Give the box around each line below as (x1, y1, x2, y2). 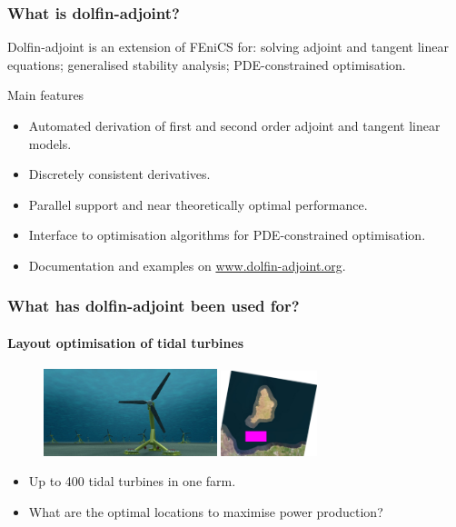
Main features (7, 85, 84, 104)
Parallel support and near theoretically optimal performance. (28, 194, 368, 214)
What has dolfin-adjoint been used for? (7, 294, 300, 317)
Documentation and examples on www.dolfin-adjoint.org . (28, 255, 346, 274)
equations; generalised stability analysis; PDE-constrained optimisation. (7, 55, 406, 74)
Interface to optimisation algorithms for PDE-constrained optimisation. (28, 225, 426, 244)
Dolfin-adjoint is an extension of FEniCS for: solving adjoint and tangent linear (7, 37, 449, 56)
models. (28, 134, 72, 153)
